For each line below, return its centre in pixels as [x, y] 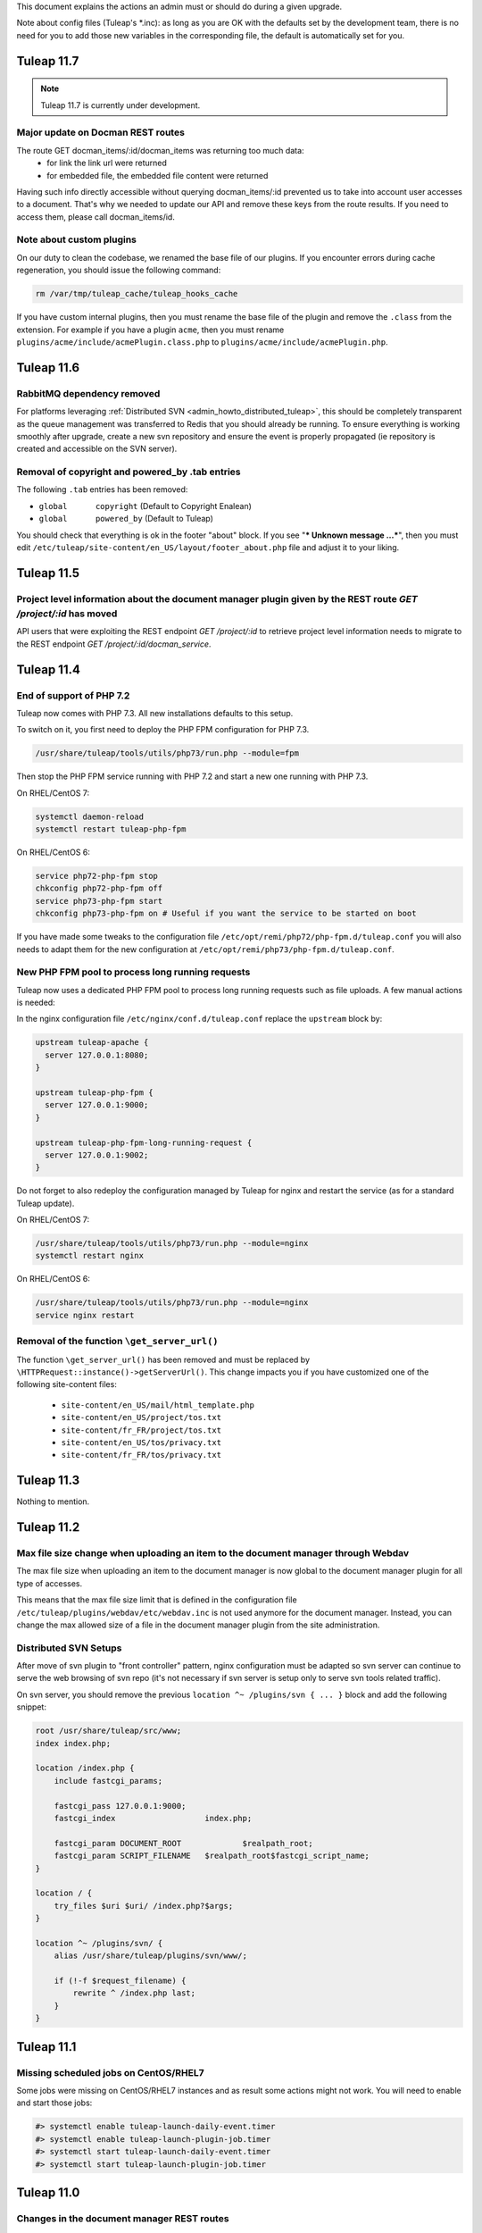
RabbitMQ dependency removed [88, 393]
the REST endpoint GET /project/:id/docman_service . [114, 644]
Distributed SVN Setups [69, 1648]
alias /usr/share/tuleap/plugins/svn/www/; [150, 1956]
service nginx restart [85, 1315]
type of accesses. [50, 1583]
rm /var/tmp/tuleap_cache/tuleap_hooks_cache [137, 294]
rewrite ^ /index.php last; [134, 1993]
